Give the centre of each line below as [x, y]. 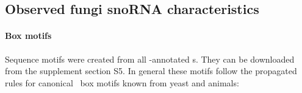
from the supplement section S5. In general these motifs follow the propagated [151, 71]
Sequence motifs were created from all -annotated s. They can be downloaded [150, 59]
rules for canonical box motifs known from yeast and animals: [122, 82]
